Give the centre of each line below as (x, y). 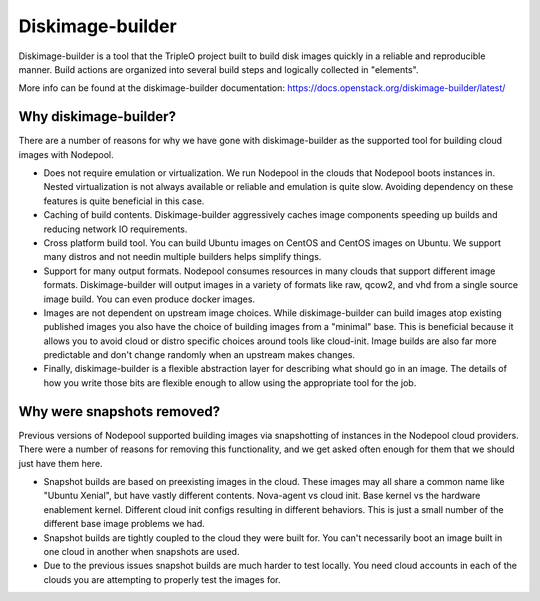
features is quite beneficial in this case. (124, 201)
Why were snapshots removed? (119, 411)
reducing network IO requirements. (115, 229)
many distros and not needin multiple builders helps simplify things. (182, 257)
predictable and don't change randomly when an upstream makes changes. (199, 355)
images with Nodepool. (66, 154)
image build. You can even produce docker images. (149, 299)
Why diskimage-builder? (97, 116)
